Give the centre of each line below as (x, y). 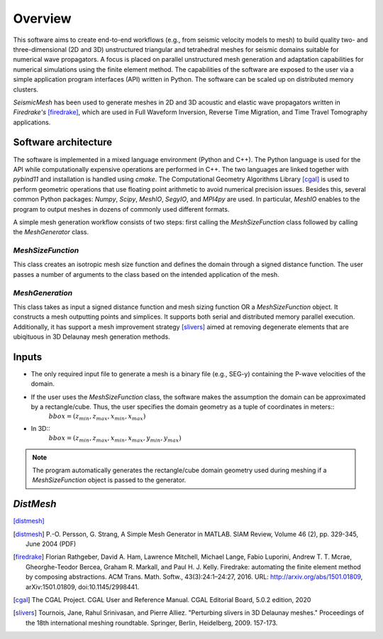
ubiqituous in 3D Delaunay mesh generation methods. (91, 337)
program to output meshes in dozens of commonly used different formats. (121, 209)
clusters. (26, 89)
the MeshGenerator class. (51, 232)
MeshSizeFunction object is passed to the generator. (109, 480)
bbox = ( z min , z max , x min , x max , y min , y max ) (115, 439)
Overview (42, 18)
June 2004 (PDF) (51, 544)
